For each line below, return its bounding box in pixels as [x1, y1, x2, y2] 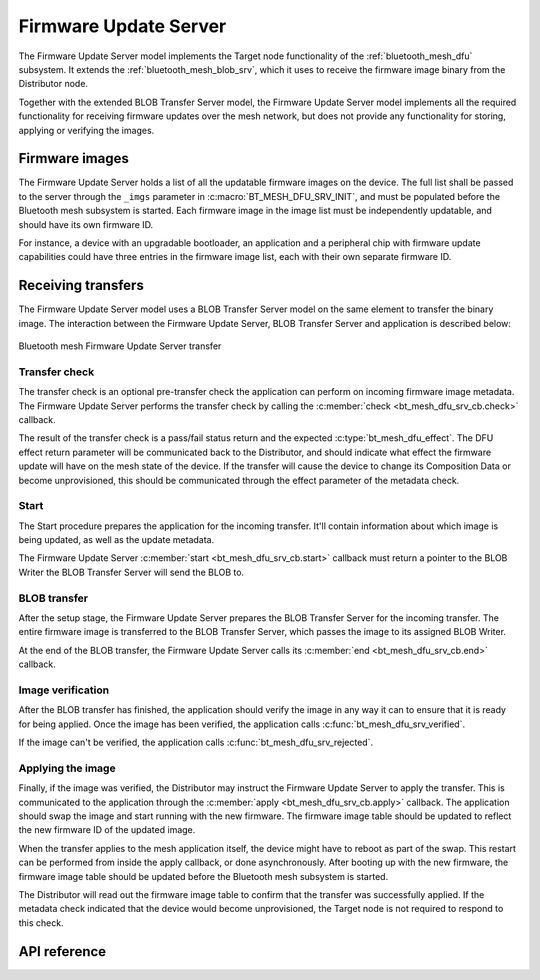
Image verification [18, 683, 110, 697]
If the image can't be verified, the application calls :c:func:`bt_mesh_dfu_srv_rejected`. [18, 736, 374, 749]
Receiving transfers [18, 277, 144, 294]
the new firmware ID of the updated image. [18, 824, 196, 836]
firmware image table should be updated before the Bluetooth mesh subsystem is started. [18, 870, 389, 882]
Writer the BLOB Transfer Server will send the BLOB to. [18, 566, 245, 578]
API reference [18, 943, 107, 960]
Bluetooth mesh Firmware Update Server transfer [18, 340, 222, 352]
